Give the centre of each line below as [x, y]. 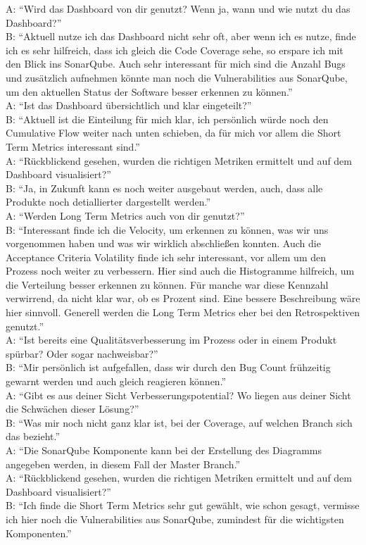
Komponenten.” [39, 533]
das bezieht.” [33, 436]
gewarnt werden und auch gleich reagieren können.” [116, 381]
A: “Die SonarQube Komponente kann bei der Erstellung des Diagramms [164, 450]
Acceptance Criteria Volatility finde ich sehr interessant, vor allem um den [166, 257]
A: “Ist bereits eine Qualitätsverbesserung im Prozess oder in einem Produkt [171, 340]
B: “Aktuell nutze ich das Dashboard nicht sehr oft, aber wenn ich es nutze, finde [181, 36]
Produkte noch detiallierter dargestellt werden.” [108, 202]
